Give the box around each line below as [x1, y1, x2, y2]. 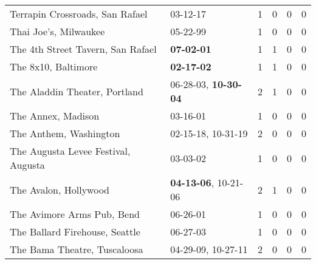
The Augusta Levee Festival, [10, 144, 131, 158]
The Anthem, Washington [10, 126, 120, 140]
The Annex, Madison [10, 109, 100, 123]
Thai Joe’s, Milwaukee [10, 24, 105, 38]
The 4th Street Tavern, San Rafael [10, 42, 157, 56]
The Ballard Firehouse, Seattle [10, 225, 140, 239]
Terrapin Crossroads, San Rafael [10, 7, 148, 21]
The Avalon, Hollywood [10, 182, 110, 197]
